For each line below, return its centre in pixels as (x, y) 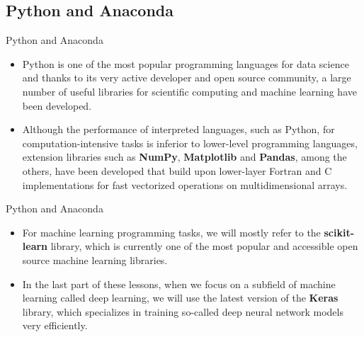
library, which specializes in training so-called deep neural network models (183, 311)
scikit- (339, 232)
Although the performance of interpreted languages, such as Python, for (178, 129)
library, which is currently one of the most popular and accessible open (204, 246)
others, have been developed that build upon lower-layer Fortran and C (177, 170)
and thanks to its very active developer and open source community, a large (187, 78)
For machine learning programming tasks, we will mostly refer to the (171, 232)
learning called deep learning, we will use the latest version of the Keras (180, 298)
